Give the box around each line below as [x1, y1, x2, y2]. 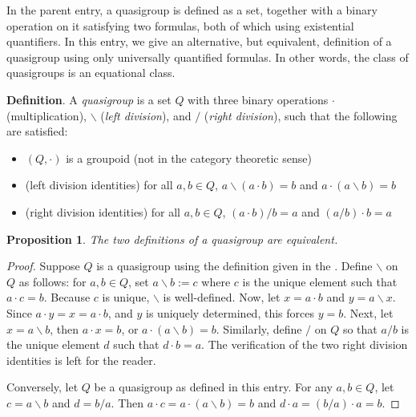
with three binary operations [188, 91, 329, 107]
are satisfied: [6, 123, 68, 140]
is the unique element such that [242, 273, 398, 289]
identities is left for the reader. [6, 351, 156, 368]
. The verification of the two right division [201, 336, 408, 353]
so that [342, 320, 378, 337]
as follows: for [18, 273, 87, 289]
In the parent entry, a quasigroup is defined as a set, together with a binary [6, 2, 378, 18]
